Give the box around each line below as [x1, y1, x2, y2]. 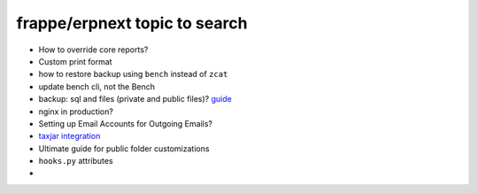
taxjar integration [38, 131, 101, 142]
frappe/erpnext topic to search [16, 13, 248, 33]
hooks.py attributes [38, 156, 114, 166]
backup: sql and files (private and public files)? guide [38, 94, 232, 104]
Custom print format [38, 56, 112, 66]
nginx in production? [38, 106, 114, 117]
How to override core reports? [38, 44, 149, 55]
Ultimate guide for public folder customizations [38, 143, 210, 154]
